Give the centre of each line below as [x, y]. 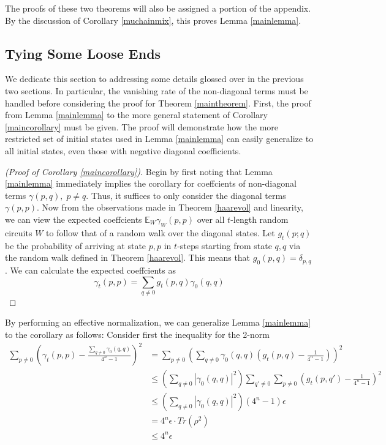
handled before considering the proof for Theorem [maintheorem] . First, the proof [158, 103]
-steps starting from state [225, 245]
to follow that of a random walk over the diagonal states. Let [161, 232]
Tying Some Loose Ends [83, 53]
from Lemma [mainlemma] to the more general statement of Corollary [136, 115]
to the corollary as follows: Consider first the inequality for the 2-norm [137, 335]
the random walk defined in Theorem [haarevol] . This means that [128, 257]
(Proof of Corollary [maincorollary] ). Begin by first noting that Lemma [139, 171]
